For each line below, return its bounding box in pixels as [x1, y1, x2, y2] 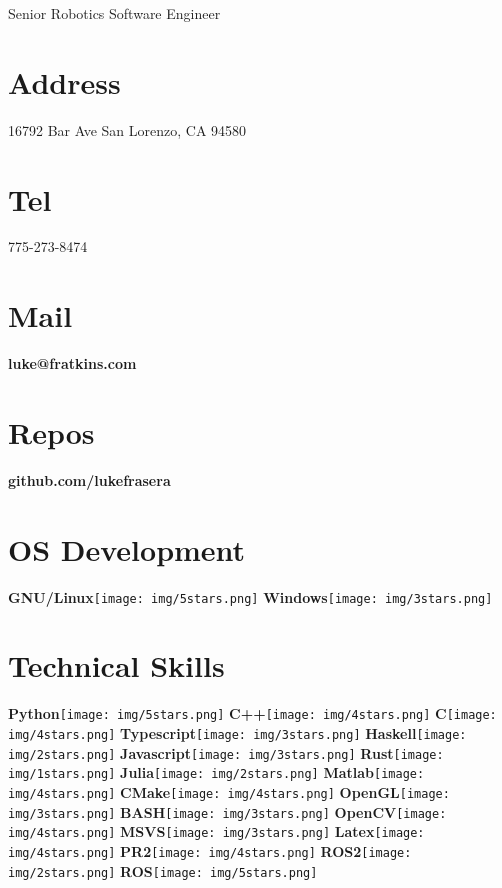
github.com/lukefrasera [8, 469, 171, 490]
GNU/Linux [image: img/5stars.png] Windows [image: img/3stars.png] [8, 586, 493, 607]
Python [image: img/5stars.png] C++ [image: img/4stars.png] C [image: [8, 703, 497, 724]
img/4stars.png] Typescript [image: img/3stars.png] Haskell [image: [8, 723, 467, 744]
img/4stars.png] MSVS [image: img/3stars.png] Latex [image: [8, 821, 425, 842]
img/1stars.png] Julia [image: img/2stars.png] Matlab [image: [8, 762, 425, 783]
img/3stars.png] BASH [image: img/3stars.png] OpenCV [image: [8, 801, 447, 822]
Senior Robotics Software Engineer [8, 3, 221, 23]
